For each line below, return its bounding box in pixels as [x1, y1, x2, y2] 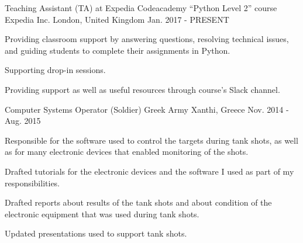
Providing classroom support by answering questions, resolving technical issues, [5, 33, 289, 45]
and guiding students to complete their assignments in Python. [5, 44, 230, 56]
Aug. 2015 [5, 114, 41, 127]
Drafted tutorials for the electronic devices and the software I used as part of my [5, 165, 294, 177]
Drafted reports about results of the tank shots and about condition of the [5, 196, 272, 209]
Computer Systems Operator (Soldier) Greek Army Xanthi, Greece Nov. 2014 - [5, 103, 289, 115]
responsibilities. [5, 176, 60, 189]
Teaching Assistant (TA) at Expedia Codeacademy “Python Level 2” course [5, 2, 277, 13]
